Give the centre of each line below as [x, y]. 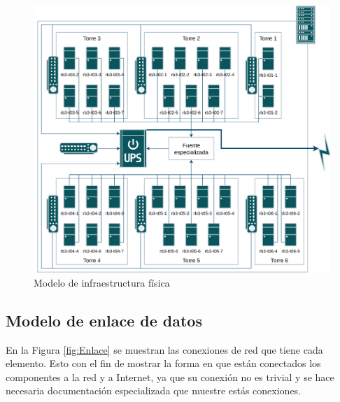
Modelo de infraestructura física [102, 282]
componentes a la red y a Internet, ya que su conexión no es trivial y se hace [170, 376]
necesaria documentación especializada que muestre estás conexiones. [154, 390]
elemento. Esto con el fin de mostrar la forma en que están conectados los [163, 363]
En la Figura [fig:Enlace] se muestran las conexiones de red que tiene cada [164, 349]
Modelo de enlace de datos [104, 320]
